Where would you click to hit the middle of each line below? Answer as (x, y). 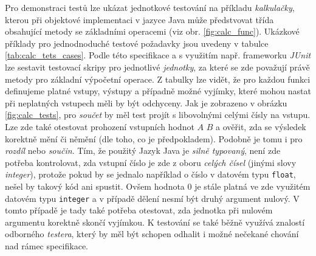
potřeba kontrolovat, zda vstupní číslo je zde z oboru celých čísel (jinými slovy (151, 162)
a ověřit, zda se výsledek (261, 126)
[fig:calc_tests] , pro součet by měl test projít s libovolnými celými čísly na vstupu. (158, 115)
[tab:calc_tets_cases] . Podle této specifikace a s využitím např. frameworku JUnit (158, 55)
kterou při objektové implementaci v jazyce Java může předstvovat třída (139, 19)
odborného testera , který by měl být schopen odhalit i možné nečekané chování (152, 234)
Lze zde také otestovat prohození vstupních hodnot (100, 126)
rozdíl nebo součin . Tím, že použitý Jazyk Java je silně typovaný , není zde (143, 150)
